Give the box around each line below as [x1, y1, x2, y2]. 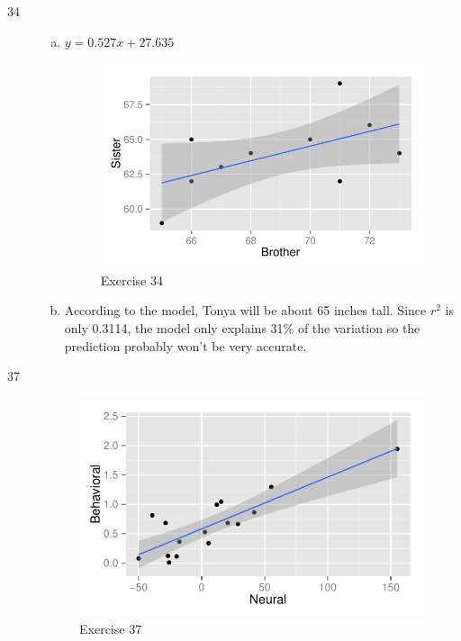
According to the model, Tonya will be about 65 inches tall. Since [64, 301, 427, 320]
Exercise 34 [100, 270, 163, 289]
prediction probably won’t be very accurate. [64, 336, 307, 355]
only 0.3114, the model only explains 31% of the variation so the [64, 319, 420, 338]
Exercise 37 [79, 618, 142, 637]
